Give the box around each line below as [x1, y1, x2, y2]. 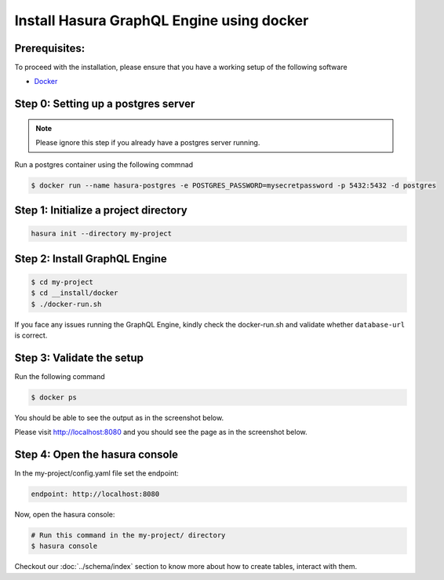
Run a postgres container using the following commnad [14, 159, 194, 169]
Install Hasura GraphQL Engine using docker [14, 12, 309, 29]
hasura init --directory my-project [31, 229, 173, 239]
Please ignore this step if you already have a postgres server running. [35, 138, 260, 148]
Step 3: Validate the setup [14, 351, 144, 364]
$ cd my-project [31, 277, 94, 286]
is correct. [14, 330, 48, 340]
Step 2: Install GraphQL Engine [14, 252, 168, 265]
